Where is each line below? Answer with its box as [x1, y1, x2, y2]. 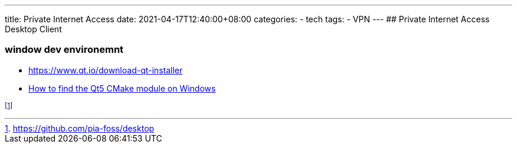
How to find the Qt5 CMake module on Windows [28, 83, 216, 93]
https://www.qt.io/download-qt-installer [28, 65, 183, 75]
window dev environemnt [5, 43, 124, 56]
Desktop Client [5, 24, 62, 34]
